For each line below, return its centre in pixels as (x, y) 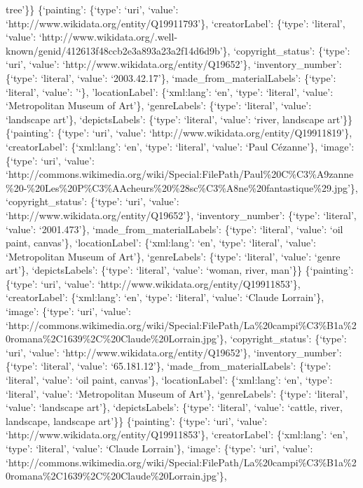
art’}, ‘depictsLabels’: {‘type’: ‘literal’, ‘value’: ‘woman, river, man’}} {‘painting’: (180, 270)
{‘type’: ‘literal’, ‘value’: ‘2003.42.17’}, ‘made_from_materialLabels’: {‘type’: (171, 77)
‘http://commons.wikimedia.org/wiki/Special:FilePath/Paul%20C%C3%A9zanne (180, 174)
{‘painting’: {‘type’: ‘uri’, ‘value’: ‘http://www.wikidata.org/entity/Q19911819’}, (179, 133)
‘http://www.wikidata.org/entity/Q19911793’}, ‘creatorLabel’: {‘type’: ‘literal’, (176, 23)
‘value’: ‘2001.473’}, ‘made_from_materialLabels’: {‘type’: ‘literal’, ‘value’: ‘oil (174, 229)
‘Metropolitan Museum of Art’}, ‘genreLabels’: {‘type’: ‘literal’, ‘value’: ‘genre (173, 256)
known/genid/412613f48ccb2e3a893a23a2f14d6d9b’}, (118, 50)
